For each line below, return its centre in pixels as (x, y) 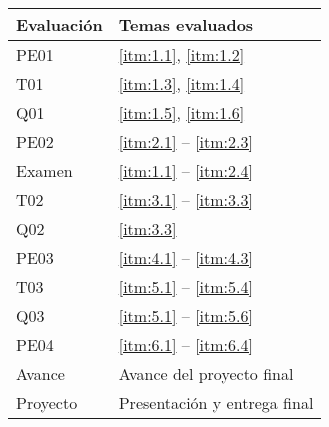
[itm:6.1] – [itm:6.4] (185, 344)
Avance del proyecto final (206, 373)
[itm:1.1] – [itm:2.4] (185, 170)
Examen (44, 170)
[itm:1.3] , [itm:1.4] (181, 83)
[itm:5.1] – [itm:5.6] (185, 315)
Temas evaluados (186, 24)
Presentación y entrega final (216, 402)
